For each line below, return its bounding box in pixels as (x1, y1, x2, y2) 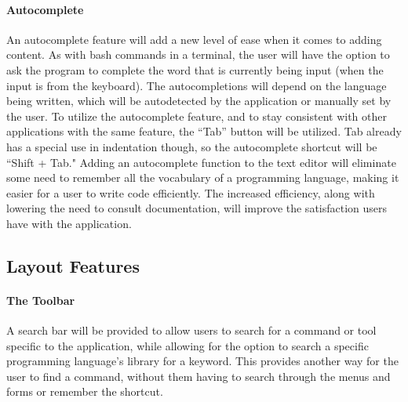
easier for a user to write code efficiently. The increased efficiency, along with (6, 184, 375, 201)
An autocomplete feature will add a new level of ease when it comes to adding (6, 31, 382, 47)
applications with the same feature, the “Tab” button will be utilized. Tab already (6, 123, 402, 139)
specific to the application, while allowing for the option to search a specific (6, 337, 369, 353)
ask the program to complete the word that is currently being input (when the (6, 61, 384, 78)
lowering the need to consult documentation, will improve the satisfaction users (6, 200, 388, 216)
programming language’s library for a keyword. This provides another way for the (6, 353, 399, 369)
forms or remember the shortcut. (6, 383, 163, 400)
